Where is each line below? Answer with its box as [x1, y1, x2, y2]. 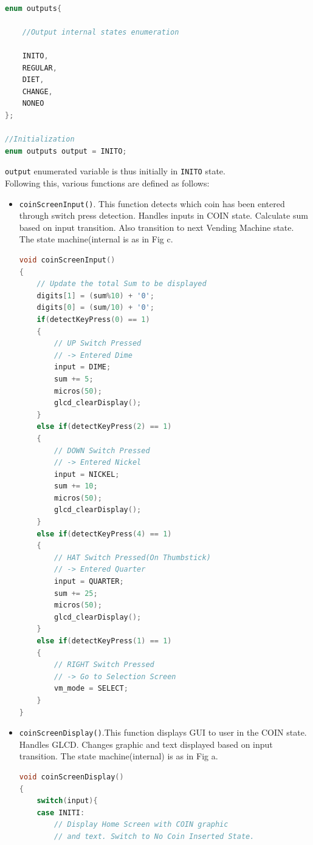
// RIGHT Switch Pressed [54, 660, 154, 669]
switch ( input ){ [36, 796, 98, 806]
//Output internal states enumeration [22, 27, 179, 36]
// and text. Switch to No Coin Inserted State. [54, 832, 255, 841]
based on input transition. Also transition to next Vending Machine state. [19, 221, 294, 233]
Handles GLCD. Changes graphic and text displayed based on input [19, 737, 273, 750]
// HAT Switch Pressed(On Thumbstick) [54, 553, 211, 562]
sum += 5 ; [54, 374, 94, 383]
